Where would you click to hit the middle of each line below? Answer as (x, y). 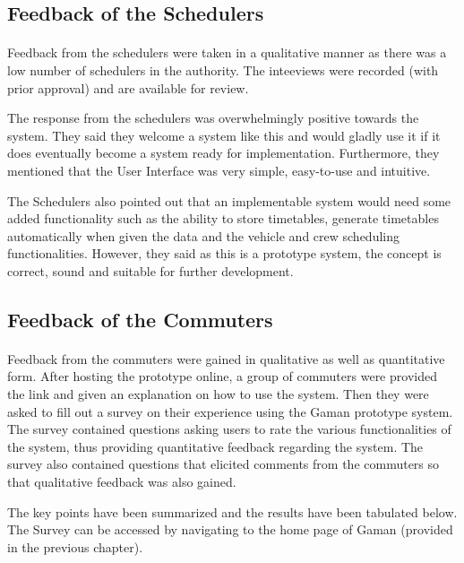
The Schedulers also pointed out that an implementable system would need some (229, 200)
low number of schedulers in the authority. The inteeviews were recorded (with (223, 69)
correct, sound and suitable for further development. (150, 270)
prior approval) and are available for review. (128, 87)
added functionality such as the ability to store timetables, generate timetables (223, 218)
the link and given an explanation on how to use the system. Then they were (218, 394)
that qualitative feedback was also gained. (122, 482)
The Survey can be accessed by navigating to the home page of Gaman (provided (230, 529)
